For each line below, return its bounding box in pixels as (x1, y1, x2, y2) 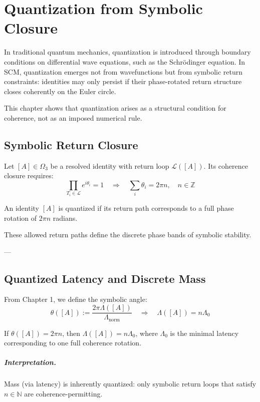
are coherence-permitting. (24, 388, 103, 398)
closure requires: (4, 170, 54, 181)
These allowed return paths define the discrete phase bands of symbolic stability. (4, 229, 251, 240)
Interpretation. (4, 357, 56, 367)
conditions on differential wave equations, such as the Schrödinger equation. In (4, 56, 245, 67)
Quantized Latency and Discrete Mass (4, 270, 206, 286)
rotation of (4, 212, 37, 223)
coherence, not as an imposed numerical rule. (4, 112, 142, 123)
